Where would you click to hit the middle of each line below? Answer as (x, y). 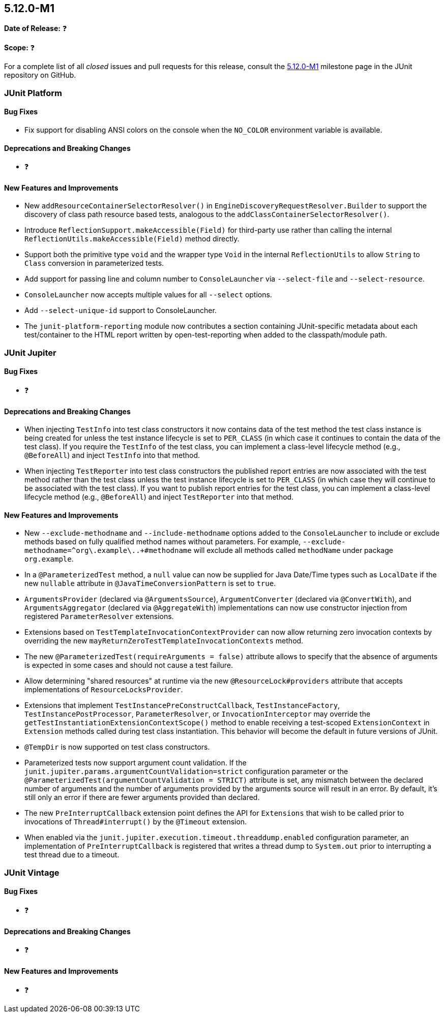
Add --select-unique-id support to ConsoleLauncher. (121, 311)
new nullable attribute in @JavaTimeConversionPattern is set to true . (150, 583)
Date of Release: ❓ (36, 28)
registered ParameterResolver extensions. (99, 617)
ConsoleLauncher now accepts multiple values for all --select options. (148, 295)
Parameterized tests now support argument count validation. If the (136, 763)
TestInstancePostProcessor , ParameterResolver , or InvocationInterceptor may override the (198, 714)
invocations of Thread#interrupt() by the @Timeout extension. (136, 822)
